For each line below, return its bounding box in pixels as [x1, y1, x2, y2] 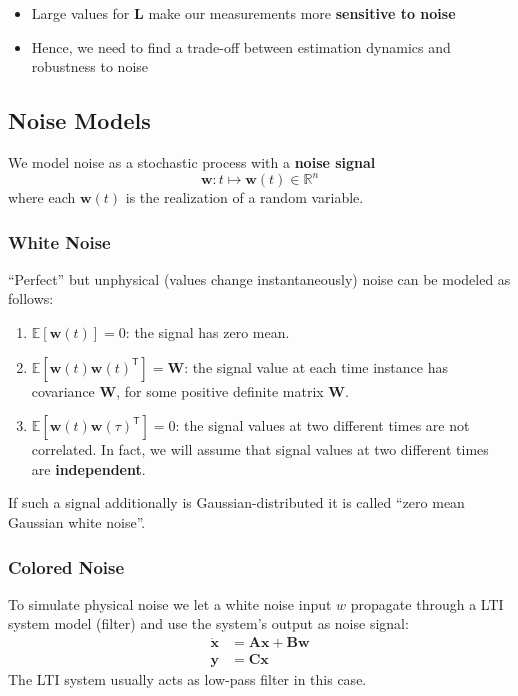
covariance [31, 380, 95, 401]
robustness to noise [31, 56, 149, 77]
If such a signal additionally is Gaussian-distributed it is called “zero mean [8, 492, 465, 513]
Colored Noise [8, 554, 125, 579]
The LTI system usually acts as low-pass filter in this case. [8, 669, 367, 690]
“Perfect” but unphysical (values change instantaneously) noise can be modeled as [8, 268, 511, 289]
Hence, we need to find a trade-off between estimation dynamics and [31, 36, 451, 57]
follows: [8, 288, 54, 309]
